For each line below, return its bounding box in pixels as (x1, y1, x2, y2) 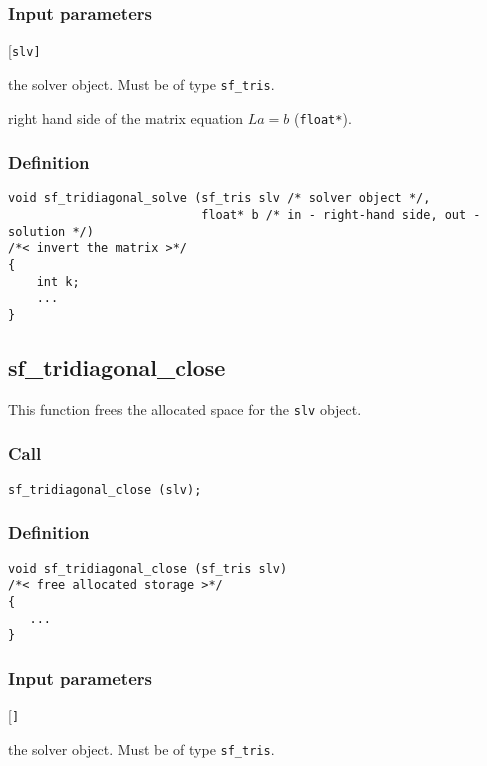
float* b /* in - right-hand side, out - (201, 208, 481, 223)
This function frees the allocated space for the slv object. (8, 398, 362, 419)
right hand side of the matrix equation (8, 107, 244, 128)
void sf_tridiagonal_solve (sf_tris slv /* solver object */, (8, 191, 431, 206)
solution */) (8, 224, 94, 239)
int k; (36, 274, 80, 289)
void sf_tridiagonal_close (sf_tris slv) (8, 561, 288, 576)
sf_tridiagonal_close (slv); (8, 482, 202, 497)
